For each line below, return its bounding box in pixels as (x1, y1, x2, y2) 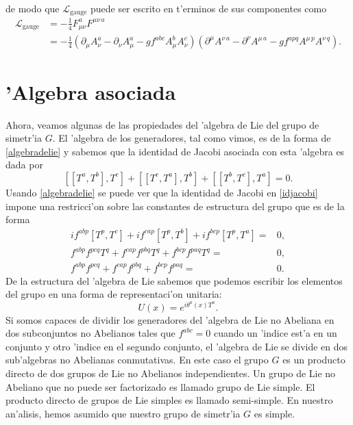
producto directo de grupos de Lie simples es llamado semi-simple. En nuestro (5, 393, 333, 407)
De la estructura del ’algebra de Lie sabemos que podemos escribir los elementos (5, 273, 343, 287)
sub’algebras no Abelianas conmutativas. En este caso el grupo (5, 352, 269, 367)
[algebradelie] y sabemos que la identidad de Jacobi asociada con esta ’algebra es (5, 144, 345, 158)
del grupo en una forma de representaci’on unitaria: (5, 287, 222, 301)
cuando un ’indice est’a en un (214, 326, 337, 340)
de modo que (5, 1, 60, 15)
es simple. (254, 406, 295, 420)
